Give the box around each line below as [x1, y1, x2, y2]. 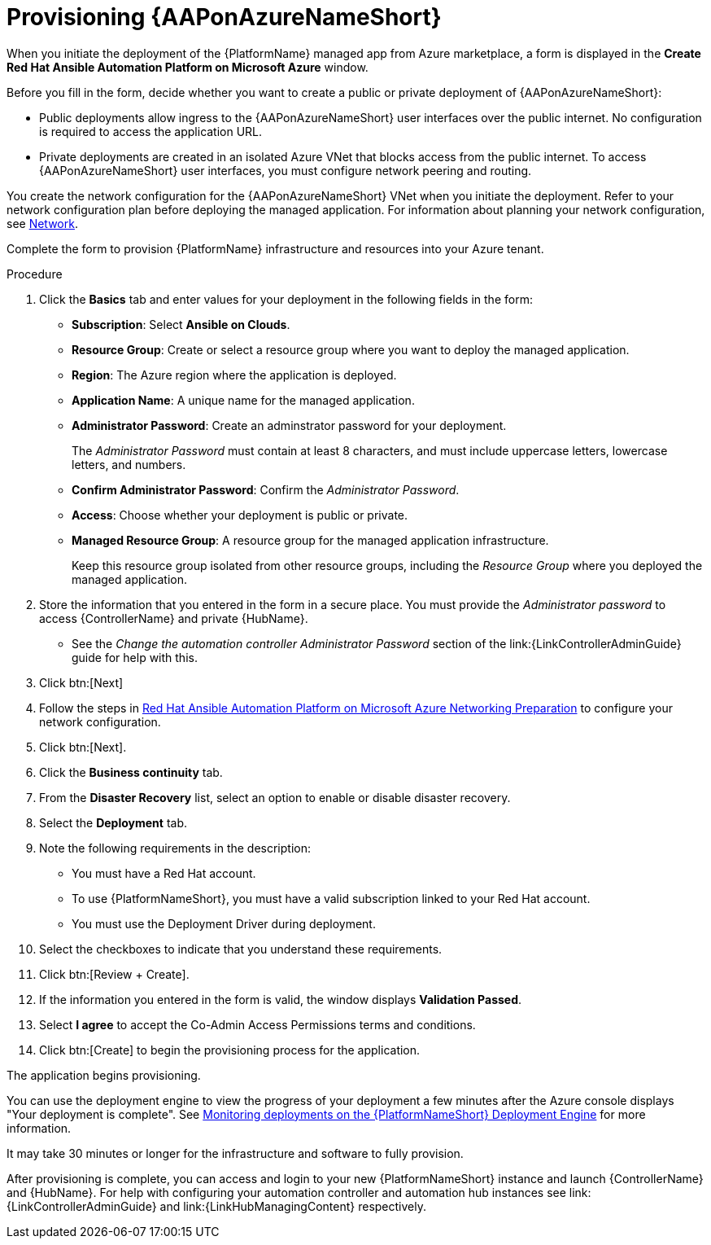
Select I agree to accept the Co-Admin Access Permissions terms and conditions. [39, 1017, 476, 1032]
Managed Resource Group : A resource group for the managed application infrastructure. [72, 533, 549, 547]
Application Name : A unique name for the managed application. [72, 392, 415, 407]
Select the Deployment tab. [39, 815, 188, 830]
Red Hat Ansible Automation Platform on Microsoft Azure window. [7, 59, 369, 74]
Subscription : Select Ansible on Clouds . [72, 317, 290, 331]
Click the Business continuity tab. [39, 765, 223, 779]
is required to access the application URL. [39, 124, 263, 138]
